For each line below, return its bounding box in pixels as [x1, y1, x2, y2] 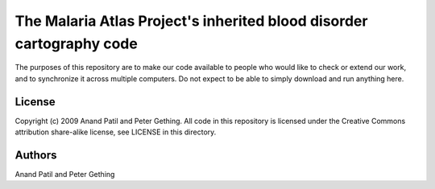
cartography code [14, 35, 139, 52]
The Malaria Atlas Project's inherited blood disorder [14, 12, 368, 30]
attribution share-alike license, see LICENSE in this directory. [14, 127, 217, 137]
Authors [14, 148, 57, 162]
